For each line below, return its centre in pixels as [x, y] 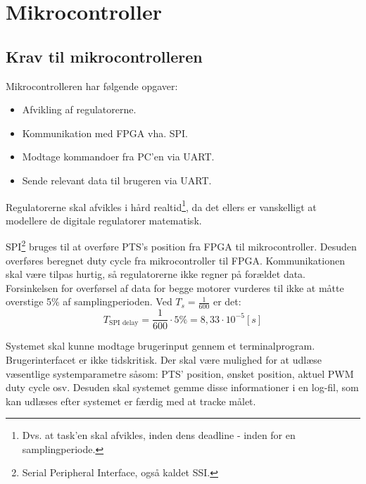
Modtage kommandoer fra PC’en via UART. [118, 157]
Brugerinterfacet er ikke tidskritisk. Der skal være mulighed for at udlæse [164, 359]
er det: [227, 301]
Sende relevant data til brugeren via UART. [117, 180]
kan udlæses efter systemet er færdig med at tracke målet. [131, 401]
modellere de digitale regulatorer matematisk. [104, 220]
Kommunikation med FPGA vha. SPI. [105, 133]
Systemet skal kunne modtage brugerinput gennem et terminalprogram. [160, 346]
